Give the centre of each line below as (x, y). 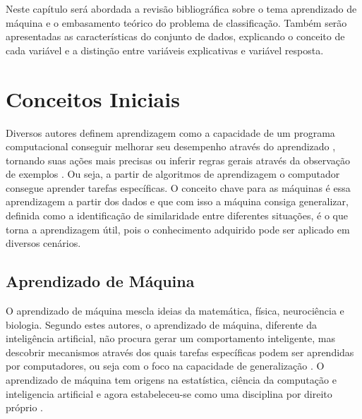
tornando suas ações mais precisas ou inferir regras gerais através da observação (178, 160)
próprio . (25, 407)
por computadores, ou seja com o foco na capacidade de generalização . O (165, 366)
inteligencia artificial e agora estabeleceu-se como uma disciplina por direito (169, 393)
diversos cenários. (43, 243)
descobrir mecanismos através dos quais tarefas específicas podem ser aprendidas (180, 352)
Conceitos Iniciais (93, 98)
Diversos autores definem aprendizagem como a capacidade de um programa (170, 132)
